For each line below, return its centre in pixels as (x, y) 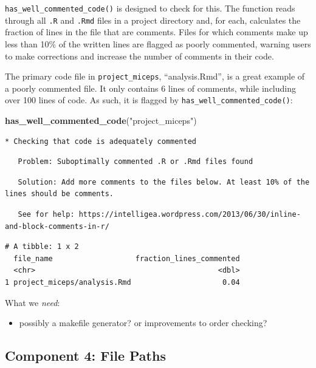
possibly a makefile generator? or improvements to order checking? (143, 323)
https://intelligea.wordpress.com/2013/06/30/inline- (190, 214)
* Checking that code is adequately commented (101, 141)
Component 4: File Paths (85, 356)
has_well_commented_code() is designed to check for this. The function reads (150, 8)
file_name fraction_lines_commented (127, 258)
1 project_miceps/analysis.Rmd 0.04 (122, 282)
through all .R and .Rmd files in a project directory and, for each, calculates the (153, 20)
